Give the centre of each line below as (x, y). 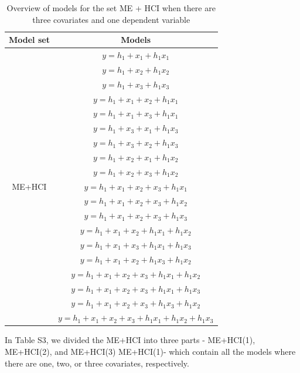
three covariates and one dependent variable (111, 19)
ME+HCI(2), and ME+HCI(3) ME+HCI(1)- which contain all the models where (150, 351)
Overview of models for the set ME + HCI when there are (111, 8)
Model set (29, 40)
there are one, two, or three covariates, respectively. (97, 363)
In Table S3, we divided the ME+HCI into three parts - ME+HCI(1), (130, 340)
